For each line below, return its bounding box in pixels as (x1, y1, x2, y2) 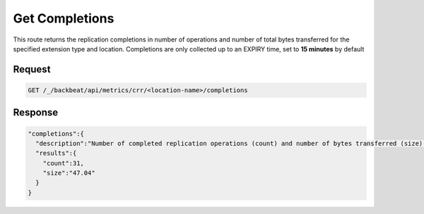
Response (13, 106, 59, 119)
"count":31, (42, 159, 85, 167)
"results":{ (35, 149, 77, 158)
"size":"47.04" (42, 169, 95, 177)
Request (13, 63, 51, 75)
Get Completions (13, 11, 114, 26)
